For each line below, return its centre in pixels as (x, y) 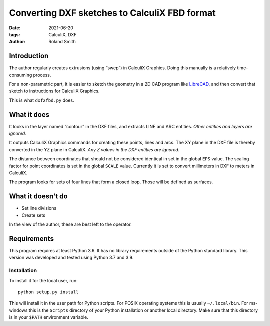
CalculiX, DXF (63, 34)
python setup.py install (48, 292)
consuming (21, 75)
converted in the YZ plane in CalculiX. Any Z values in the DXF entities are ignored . (94, 149)
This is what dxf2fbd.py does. (42, 100)
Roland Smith (62, 42)
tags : (15, 34)
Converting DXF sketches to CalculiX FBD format (112, 13)
